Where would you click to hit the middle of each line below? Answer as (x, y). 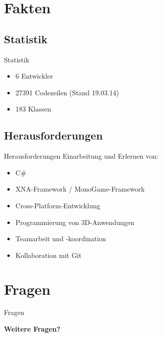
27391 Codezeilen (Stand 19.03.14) (67, 92)
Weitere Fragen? (32, 329)
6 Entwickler (34, 76)
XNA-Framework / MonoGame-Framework (80, 189)
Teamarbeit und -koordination (61, 239)
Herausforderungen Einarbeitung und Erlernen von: (81, 156)
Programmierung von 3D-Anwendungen (75, 222)
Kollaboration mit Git (48, 255)
